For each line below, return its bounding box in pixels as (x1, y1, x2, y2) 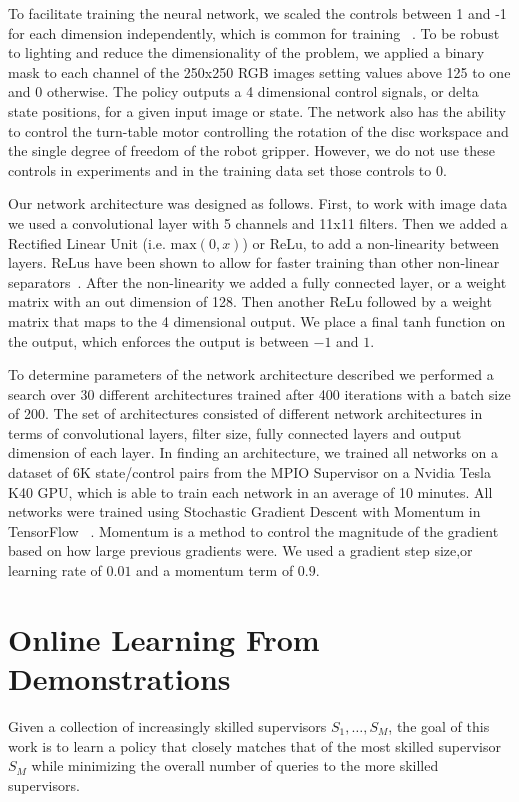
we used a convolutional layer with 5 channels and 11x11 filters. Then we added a (8, 212, 508, 233)
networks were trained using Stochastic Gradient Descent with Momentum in (8, 501, 481, 522)
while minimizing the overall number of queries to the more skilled (31, 755, 439, 776)
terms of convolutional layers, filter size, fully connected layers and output (8, 422, 462, 443)
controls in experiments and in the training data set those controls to (8, 159, 432, 180)
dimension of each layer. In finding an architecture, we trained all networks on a (8, 442, 498, 463)
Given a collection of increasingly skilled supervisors (8, 715, 327, 736)
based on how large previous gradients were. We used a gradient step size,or (8, 540, 473, 561)
